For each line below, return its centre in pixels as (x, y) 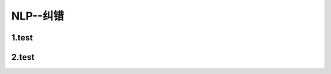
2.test (23, 57)
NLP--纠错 (38, 16)
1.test (22, 38)
